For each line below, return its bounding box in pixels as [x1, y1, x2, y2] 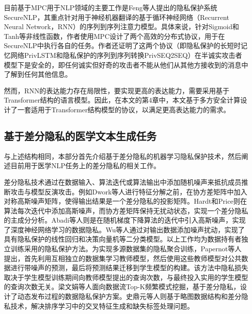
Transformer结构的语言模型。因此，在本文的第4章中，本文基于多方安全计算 [4, 95, 240, 105]
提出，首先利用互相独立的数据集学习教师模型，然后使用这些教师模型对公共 [4, 253, 241, 263]
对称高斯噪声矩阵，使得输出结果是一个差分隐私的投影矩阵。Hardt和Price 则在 [4, 196, 247, 206]
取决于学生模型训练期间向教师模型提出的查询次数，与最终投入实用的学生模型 [4, 272, 248, 282]
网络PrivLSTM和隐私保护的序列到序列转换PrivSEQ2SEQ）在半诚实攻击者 [10, 50, 242, 60]
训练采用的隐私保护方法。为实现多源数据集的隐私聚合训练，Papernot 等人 [10, 244, 242, 254]
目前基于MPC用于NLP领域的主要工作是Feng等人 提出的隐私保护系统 [4, 2, 218, 12]
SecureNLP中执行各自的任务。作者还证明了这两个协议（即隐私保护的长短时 [4, 40, 241, 51]
